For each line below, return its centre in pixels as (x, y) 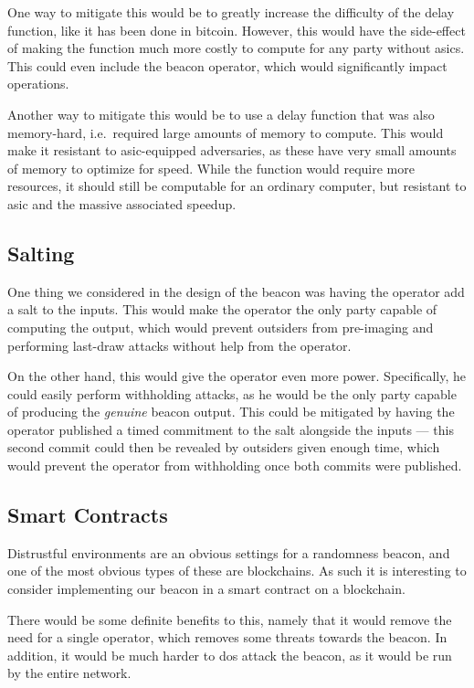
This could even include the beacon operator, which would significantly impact (227, 65)
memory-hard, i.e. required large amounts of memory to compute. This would (226, 132)
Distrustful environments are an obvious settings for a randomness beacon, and (229, 552)
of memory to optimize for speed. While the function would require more (211, 168)
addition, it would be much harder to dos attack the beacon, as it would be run (230, 655)
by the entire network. (69, 673)
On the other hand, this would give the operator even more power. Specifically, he (237, 376)
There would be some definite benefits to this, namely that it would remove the (230, 619)
